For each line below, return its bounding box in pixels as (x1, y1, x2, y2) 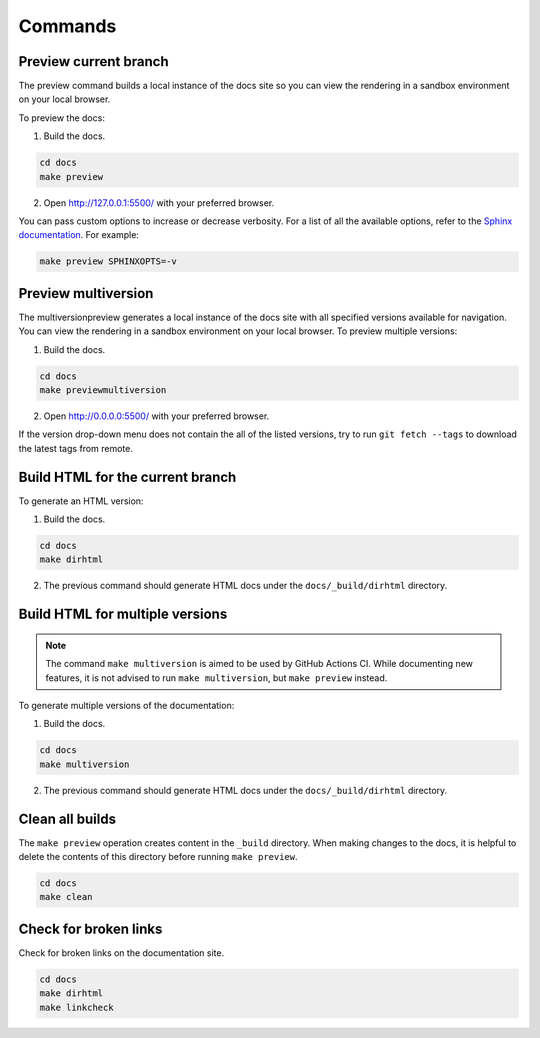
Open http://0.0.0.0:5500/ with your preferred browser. (43, 410, 270, 422)
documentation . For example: (18, 229, 140, 241)
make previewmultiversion (39, 385, 167, 396)
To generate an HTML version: (18, 495, 144, 507)
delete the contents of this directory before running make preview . (18, 851, 299, 863)
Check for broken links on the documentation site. (18, 946, 225, 959)
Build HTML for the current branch (18, 468, 237, 485)
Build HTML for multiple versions (18, 606, 228, 623)
